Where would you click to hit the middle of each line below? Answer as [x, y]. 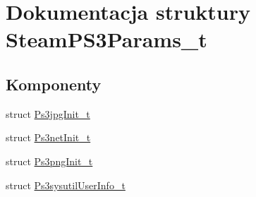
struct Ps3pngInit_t [49, 161]
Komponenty [54, 84]
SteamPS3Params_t [106, 39]
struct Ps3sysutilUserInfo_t [66, 185]
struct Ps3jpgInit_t [48, 113]
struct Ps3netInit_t [48, 137]
